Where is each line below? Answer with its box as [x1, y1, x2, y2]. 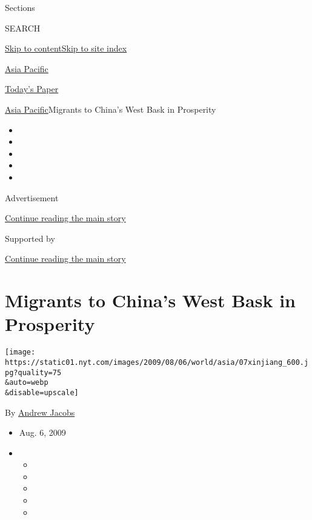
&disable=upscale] [5, 388, 79, 397]
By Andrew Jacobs [5, 405, 75, 418]
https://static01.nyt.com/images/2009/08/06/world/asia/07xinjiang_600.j [5, 358, 309, 367]
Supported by [5, 232, 55, 244]
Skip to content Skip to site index [5, 42, 127, 55]
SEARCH [5, 21, 41, 34]
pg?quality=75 [5, 368, 62, 377]
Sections [5, 1, 35, 13]
